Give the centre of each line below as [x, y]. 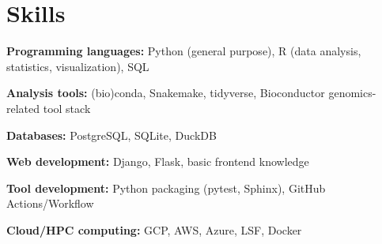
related [23, 108]
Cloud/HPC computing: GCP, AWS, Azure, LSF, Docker [154, 229]
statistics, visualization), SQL [78, 66]
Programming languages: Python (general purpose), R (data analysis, [184, 51]
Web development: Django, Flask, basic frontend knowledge [158, 161]
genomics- [352, 93]
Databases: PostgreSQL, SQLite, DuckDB [112, 135]
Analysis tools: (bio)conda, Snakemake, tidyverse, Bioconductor [166, 93]
